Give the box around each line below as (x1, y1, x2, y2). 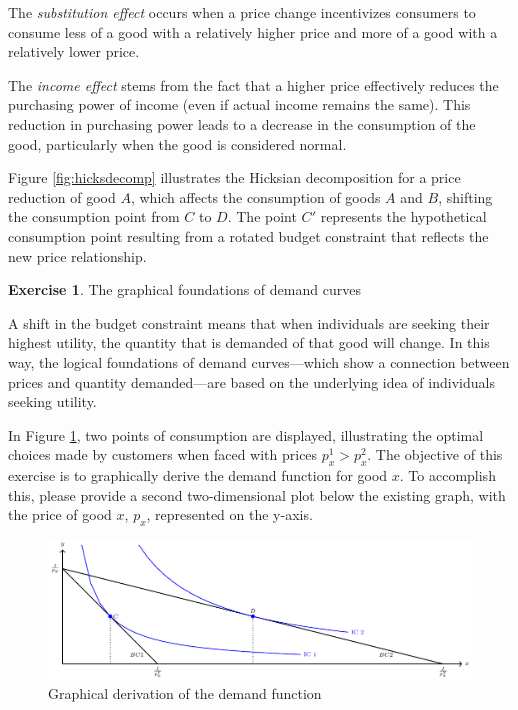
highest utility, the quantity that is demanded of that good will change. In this (8, 332, 490, 353)
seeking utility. (8, 391, 97, 412)
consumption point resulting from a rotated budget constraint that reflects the (8, 225, 489, 246)
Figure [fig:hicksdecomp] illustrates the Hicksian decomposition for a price (8, 167, 461, 188)
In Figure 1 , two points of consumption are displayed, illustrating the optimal (8, 424, 484, 445)
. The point (227, 206, 297, 227)
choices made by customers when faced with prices (8, 444, 318, 465)
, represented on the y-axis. (146, 504, 313, 525)
